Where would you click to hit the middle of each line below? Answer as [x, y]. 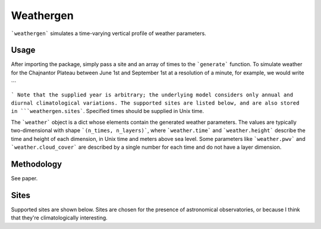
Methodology [37, 164]
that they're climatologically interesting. [59, 218]
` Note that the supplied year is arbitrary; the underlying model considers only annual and [152, 95]
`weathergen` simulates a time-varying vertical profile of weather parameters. [108, 33]
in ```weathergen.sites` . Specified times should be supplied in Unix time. [108, 111]
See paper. [24, 178]
